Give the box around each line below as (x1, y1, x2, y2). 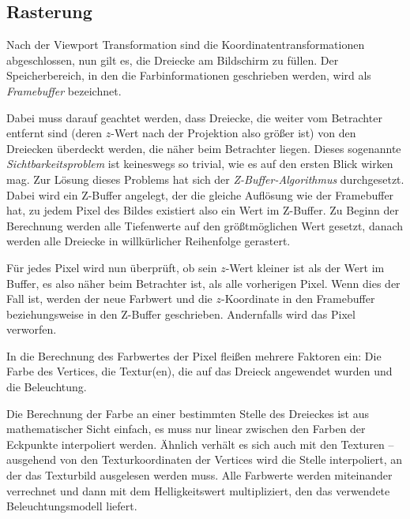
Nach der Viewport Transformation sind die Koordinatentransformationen (6, 36, 365, 53)
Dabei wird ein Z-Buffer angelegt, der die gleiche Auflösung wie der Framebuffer (6, 186, 394, 203)
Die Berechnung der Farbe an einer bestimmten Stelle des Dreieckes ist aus (6, 405, 370, 421)
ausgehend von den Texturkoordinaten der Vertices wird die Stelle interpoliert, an (6, 451, 402, 468)
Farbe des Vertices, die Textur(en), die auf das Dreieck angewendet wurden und (6, 363, 393, 379)
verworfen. (6, 321, 57, 338)
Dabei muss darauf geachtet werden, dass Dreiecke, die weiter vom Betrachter (6, 109, 382, 125)
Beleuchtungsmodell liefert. (6, 498, 137, 514)
